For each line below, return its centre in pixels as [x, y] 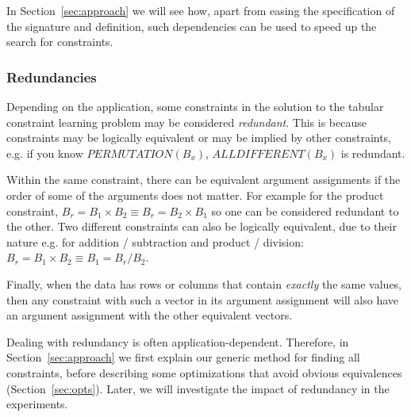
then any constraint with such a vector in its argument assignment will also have [203, 299]
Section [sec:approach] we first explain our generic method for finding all [183, 357]
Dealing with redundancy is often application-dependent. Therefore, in [178, 341]
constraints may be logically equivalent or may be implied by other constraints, [199, 138]
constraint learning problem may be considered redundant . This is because [186, 122]
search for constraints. [60, 42]
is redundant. [373, 153]
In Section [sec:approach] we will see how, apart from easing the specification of [201, 10]
